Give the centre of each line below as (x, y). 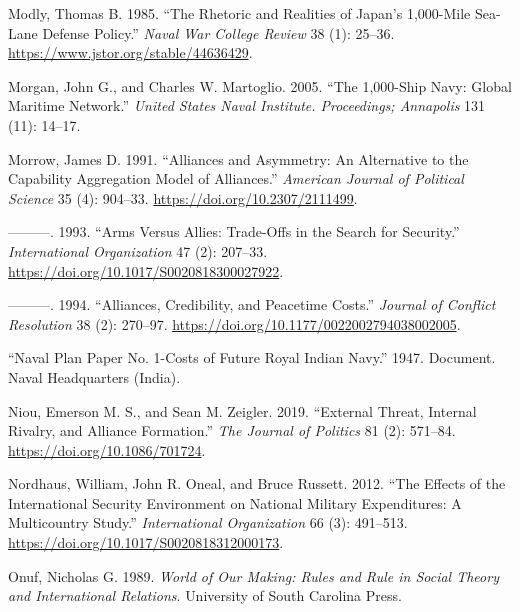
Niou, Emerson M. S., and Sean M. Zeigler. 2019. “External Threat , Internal (242, 410)
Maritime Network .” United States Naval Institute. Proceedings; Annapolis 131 (247, 105)
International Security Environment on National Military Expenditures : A (235, 502)
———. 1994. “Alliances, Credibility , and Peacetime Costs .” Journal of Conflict (252, 304)
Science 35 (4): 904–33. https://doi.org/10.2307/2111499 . (183, 197)
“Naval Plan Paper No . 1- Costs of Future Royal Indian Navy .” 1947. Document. (252, 357)
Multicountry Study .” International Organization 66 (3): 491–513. (208, 522)
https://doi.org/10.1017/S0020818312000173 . (146, 542)
